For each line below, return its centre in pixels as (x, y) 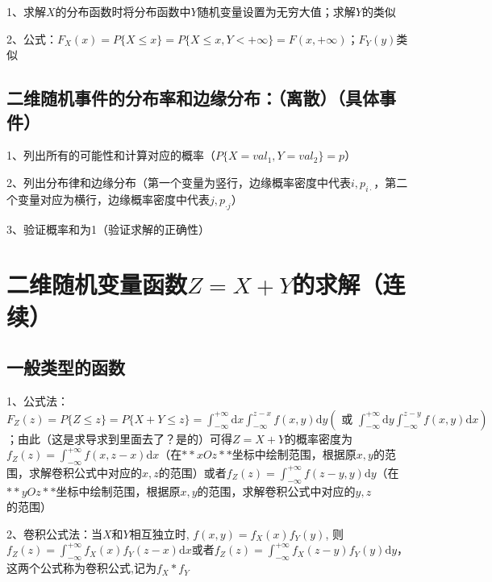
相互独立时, (159, 533)
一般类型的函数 (66, 367)
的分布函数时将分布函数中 (123, 11)
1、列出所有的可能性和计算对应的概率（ (111, 155)
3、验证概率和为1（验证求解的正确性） (108, 229)
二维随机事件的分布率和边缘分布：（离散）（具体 (193, 98)
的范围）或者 (192, 472)
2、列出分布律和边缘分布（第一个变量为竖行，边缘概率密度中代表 (179, 182)
